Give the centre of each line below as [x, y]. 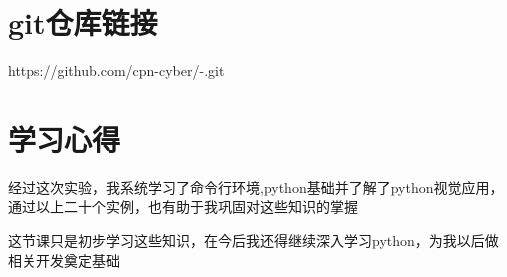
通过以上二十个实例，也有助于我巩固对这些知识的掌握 [183, 206]
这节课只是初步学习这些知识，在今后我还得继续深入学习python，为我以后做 [253, 240]
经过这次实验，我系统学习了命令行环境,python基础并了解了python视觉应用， [256, 186]
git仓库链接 [83, 22]
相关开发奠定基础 [64, 259]
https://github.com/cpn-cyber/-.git [116, 70]
